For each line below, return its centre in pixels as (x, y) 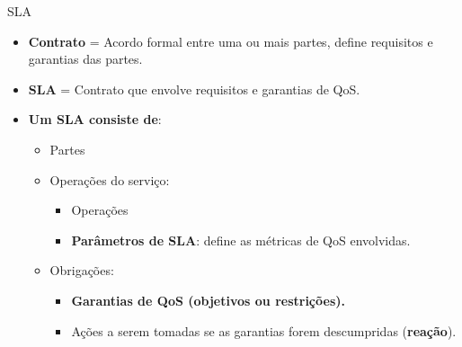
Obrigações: (82, 270)
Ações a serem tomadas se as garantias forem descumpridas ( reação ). (264, 330)
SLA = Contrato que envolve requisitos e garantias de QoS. (194, 89)
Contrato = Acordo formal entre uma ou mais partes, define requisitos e (231, 41)
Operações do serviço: (110, 179)
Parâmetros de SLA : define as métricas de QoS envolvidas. (241, 240)
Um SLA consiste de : (95, 119)
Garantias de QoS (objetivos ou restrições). (208, 300)
